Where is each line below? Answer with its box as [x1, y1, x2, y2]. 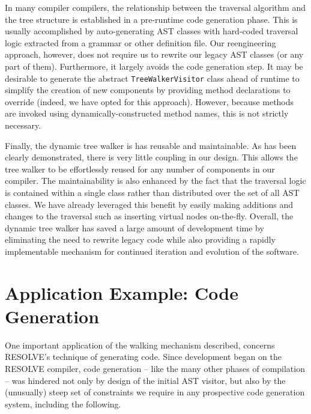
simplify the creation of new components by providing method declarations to [5, 84, 291, 96]
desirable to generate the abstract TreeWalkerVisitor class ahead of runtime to [5, 72, 300, 84]
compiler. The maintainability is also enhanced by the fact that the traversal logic [5, 174, 306, 187]
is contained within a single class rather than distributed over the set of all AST [5, 186, 300, 198]
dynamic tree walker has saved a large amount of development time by [5, 221, 264, 234]
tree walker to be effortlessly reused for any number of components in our [5, 162, 275, 175]
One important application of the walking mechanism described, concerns [5, 338, 275, 351]
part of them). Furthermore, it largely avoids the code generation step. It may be [5, 59, 303, 72]
